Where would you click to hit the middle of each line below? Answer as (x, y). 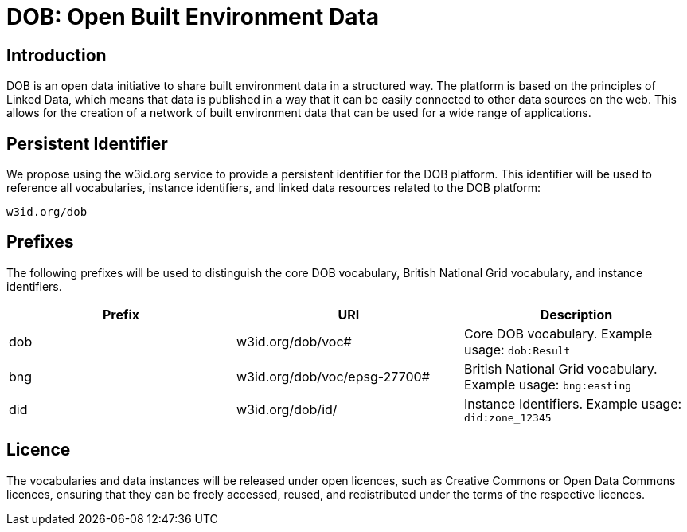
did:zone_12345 (507, 417)
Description (576, 314)
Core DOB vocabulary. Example (558, 333)
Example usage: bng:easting (548, 384)
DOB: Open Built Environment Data (193, 17)
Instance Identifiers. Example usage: (573, 403)
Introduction (57, 55)
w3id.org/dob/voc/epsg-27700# (333, 376)
